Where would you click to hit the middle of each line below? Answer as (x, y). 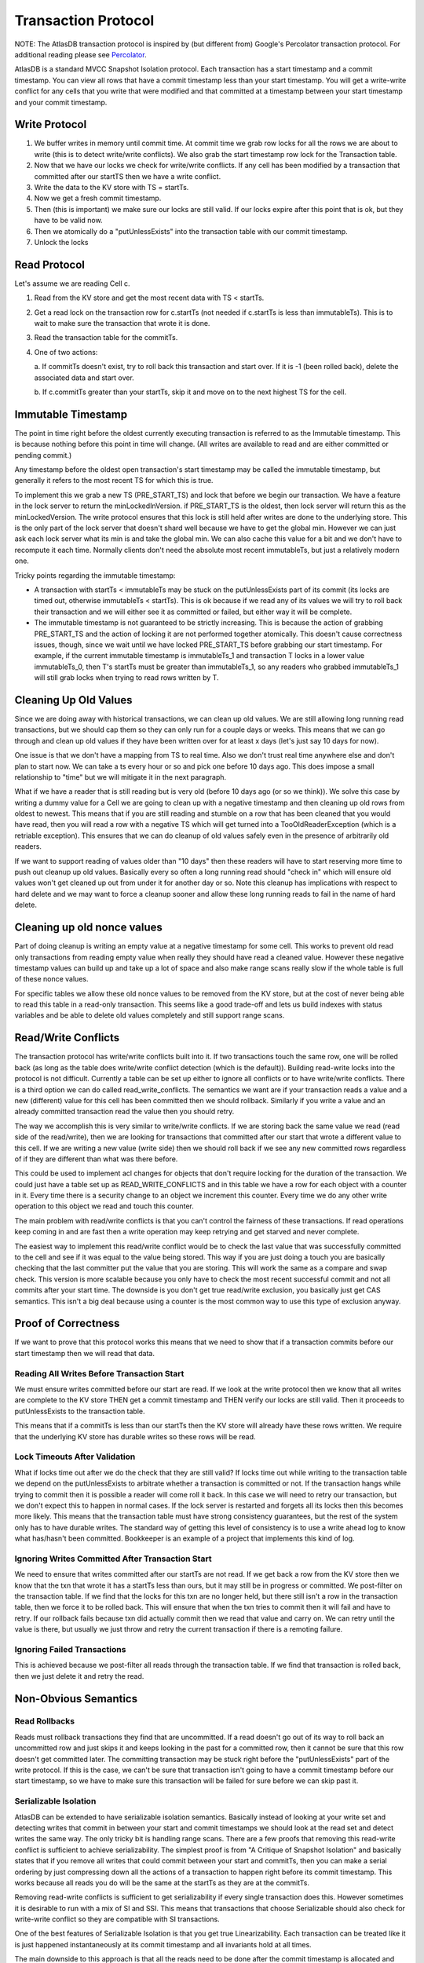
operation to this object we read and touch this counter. (104, 1206)
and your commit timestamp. (61, 102)
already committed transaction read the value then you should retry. (124, 1112)
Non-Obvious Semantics (76, 1699)
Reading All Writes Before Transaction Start (99, 1373)
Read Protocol (50, 264)
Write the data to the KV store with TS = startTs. (111, 187)
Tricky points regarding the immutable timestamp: (95, 575)
